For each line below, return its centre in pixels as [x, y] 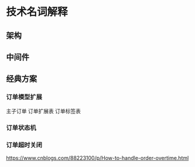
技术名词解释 [37, 12]
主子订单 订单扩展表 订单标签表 [43, 111]
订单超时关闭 [24, 145]
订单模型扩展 [24, 97]
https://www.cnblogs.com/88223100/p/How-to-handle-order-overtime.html [97, 158]
